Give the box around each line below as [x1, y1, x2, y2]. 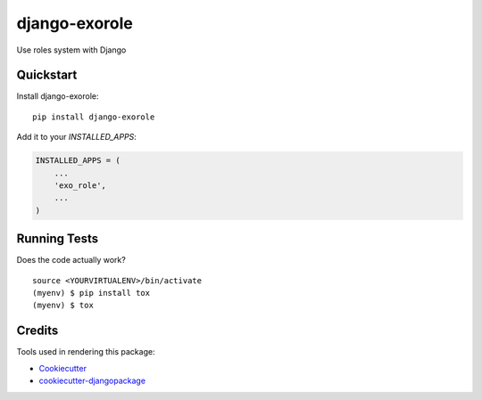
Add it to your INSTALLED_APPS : [16, 132, 137, 143]
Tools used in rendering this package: [16, 347, 155, 357]
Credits [16, 323, 59, 339]
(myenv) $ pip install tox [32, 288, 151, 298]
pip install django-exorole [32, 111, 155, 122]
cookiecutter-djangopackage [38, 375, 146, 387]
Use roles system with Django [16, 45, 127, 55]
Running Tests [16, 232, 98, 247]
